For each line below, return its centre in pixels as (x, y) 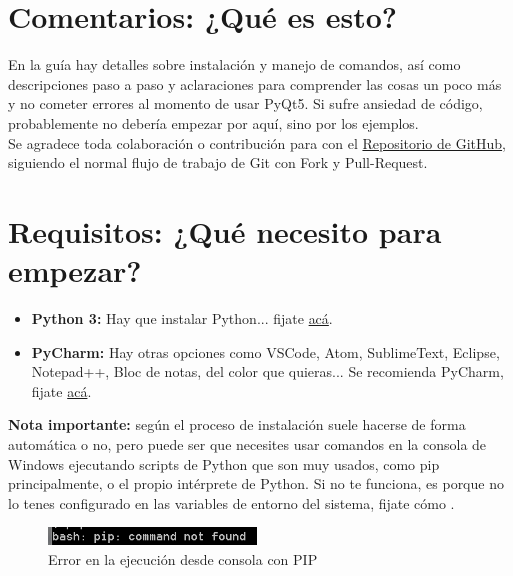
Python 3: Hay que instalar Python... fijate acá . (182, 318)
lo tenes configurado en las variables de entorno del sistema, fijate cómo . (231, 502)
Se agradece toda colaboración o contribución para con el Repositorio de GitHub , (257, 142)
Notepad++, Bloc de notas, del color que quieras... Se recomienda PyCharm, (267, 371)
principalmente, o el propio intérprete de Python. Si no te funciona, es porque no (256, 483)
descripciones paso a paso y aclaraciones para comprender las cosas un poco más (255, 83)
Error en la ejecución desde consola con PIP (183, 558)
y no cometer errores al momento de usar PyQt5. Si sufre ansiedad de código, (245, 103)
